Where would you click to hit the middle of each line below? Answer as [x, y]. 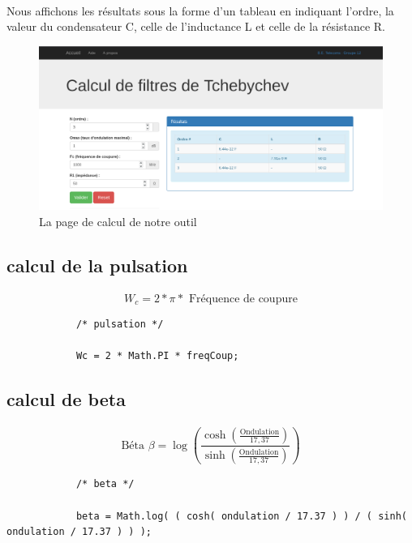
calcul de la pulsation [97, 265]
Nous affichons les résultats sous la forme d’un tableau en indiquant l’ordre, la [200, 10]
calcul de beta [66, 399]
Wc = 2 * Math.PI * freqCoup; [157, 356]
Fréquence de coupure [243, 299]
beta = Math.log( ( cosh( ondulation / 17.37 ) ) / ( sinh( [241, 516]
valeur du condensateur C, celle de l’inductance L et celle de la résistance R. [196, 26]
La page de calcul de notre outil [118, 221]
